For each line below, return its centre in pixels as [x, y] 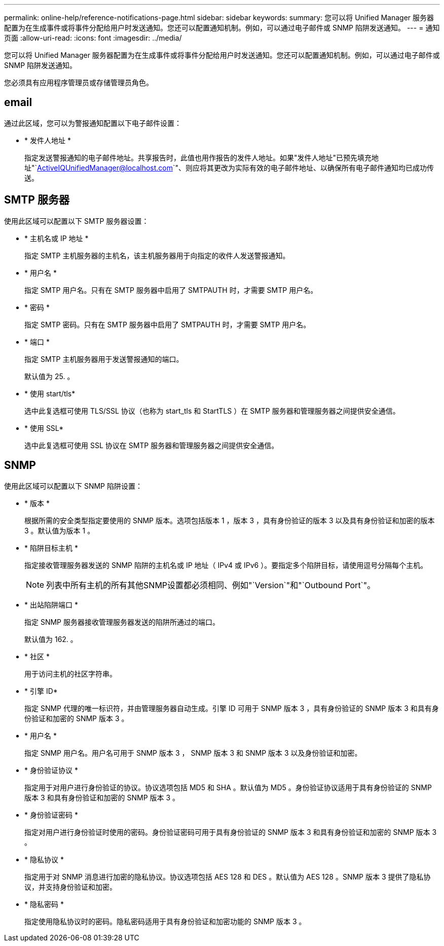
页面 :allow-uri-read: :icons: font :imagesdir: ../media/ [93, 38]
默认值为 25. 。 [49, 376]
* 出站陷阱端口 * [51, 604]
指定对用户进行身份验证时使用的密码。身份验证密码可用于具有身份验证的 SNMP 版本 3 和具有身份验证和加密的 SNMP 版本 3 [231, 832]
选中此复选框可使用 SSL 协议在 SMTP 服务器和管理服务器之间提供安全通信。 [152, 445]
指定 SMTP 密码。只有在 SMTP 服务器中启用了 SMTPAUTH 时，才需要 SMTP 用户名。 [168, 324]
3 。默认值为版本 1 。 [60, 530]
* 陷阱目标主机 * [51, 548]
